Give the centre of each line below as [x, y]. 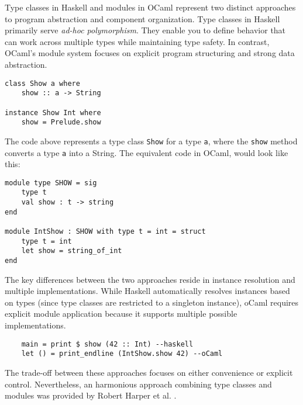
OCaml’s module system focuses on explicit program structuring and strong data [150, 53]
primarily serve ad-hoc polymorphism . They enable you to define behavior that [145, 30]
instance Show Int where [53, 112]
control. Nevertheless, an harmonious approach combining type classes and [138, 384]
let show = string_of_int [72, 251]
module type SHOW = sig [51, 183]
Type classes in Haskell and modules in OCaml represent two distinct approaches [150, 7]
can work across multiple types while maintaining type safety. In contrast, [137, 41]
